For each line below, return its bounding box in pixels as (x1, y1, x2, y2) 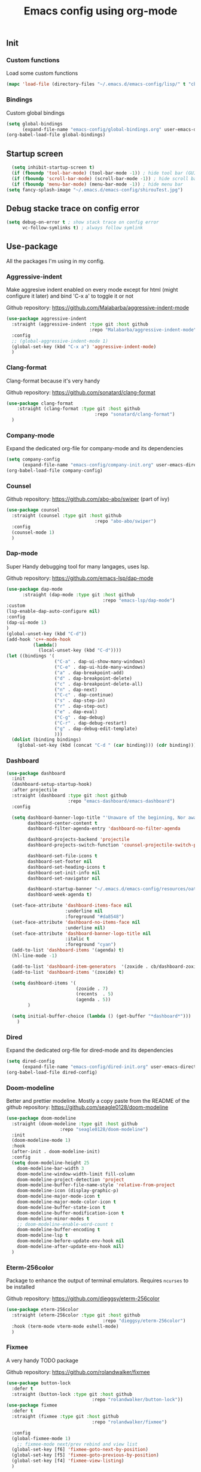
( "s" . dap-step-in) (54, 698, 106, 704)
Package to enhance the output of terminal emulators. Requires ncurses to (6, 1277, 189, 1284)
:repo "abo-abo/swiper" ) (95, 518, 157, 525)
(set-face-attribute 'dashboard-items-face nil (11, 902, 133, 909)
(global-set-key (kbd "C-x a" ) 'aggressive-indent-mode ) (11, 343, 157, 349)
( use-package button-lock (6, 1380, 71, 1386)
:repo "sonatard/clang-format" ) (95, 411, 175, 418)
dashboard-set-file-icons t (28, 853, 98, 859)
